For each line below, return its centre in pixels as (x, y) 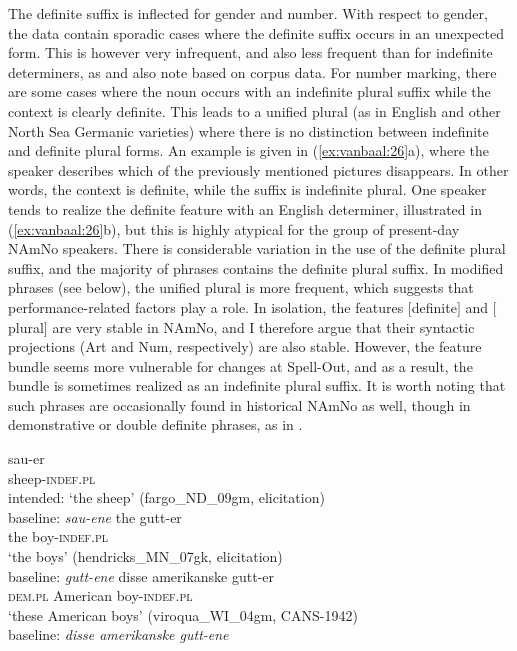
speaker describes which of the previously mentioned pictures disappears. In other (258, 169)
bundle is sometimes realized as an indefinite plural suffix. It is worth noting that (257, 385)
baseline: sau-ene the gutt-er (95, 516)
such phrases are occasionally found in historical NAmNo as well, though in (239, 404)
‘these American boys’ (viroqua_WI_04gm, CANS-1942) (183, 614)
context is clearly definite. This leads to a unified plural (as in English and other (254, 110)
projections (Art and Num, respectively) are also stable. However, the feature (245, 346)
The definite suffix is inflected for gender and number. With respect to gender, (248, 13)
